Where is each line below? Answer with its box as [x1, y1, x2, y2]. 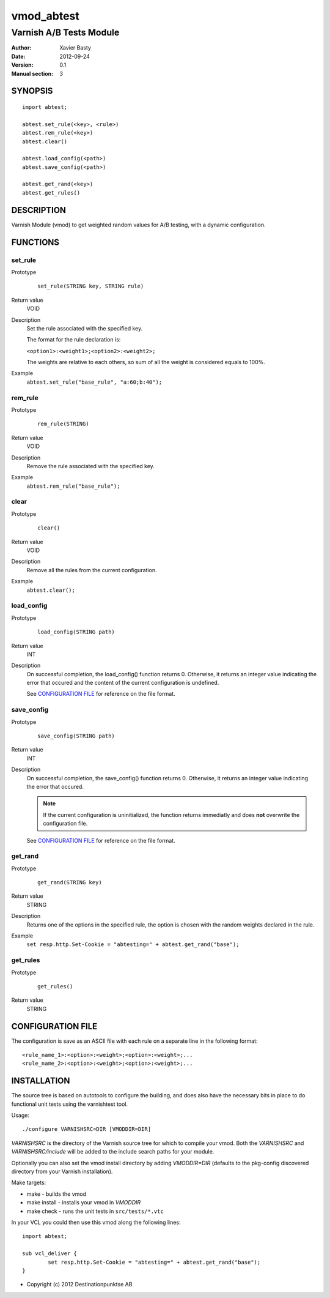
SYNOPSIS [11, 86, 53, 96]
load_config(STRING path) [37, 628, 116, 636]
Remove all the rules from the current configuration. [26, 566, 157, 573]
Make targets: [11, 1179, 46, 1187]
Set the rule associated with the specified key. [26, 324, 143, 332]
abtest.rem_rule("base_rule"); [26, 482, 120, 490]
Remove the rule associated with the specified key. [26, 462, 155, 469]
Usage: [11, 1111, 30, 1119]
